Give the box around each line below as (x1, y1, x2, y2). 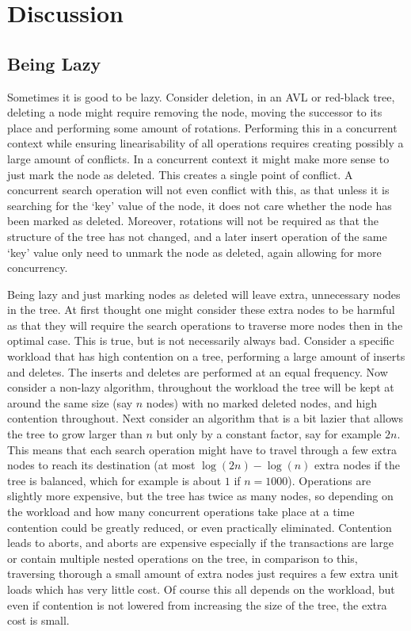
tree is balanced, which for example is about (7, 472, 222, 488)
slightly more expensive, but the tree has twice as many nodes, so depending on (7, 488, 394, 504)
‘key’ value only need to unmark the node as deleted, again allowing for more (7, 243, 382, 260)
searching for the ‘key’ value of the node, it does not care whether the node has (7, 197, 392, 213)
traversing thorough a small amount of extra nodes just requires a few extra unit (7, 565, 399, 582)
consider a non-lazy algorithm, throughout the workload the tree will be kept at (7, 379, 394, 396)
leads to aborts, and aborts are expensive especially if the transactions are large (7, 534, 394, 551)
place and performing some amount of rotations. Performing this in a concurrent (7, 119, 398, 136)
